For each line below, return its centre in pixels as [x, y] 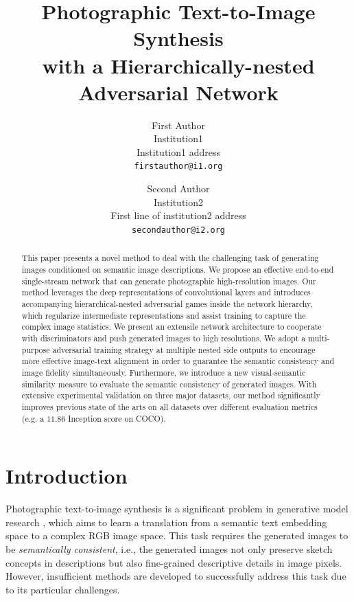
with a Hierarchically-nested [178, 65]
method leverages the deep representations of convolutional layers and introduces [166, 292]
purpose [36, 349]
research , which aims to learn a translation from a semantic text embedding [166, 522]
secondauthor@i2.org [178, 230]
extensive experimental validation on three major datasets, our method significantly [171, 395]
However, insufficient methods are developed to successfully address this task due [176, 576]
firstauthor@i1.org [178, 167]
